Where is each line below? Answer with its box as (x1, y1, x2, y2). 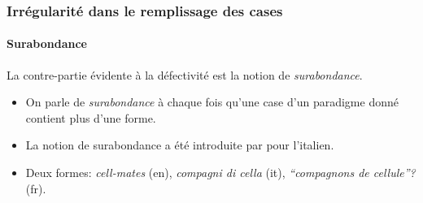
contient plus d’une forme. (25, 109, 156, 126)
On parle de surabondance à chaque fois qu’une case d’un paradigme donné (25, 93, 399, 110)
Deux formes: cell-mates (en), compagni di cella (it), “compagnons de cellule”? (25, 164, 416, 181)
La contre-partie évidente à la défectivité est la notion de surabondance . (7, 66, 363, 83)
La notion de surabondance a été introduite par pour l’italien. (25, 136, 334, 153)
